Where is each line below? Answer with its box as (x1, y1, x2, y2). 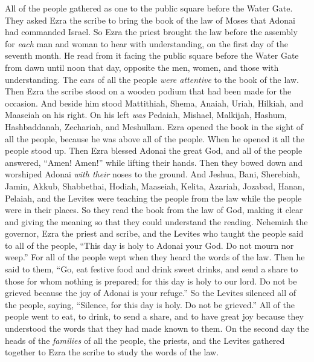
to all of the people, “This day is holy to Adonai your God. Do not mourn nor (5, 239, 294, 251)
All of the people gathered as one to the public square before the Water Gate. (5, 2, 293, 14)
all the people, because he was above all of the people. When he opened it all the (5, 132, 304, 145)
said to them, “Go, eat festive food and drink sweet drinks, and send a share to (5, 263, 298, 275)
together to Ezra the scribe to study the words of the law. (5, 346, 219, 358)
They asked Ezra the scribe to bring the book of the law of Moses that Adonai (5, 13, 295, 26)
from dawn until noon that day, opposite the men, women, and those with (5, 61, 279, 73)
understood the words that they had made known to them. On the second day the (5, 322, 309, 335)
